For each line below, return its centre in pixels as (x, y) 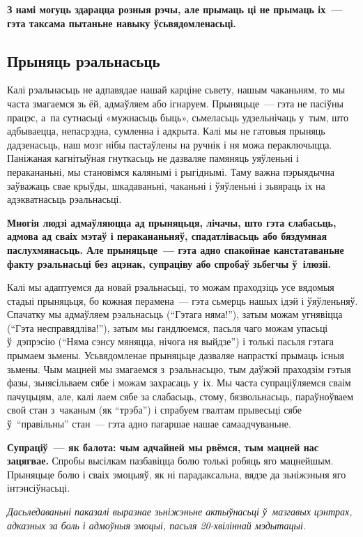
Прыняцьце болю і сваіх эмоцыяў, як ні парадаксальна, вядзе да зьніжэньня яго (177, 474)
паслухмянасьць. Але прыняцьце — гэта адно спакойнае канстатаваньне (176, 249)
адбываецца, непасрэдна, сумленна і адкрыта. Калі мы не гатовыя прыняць (166, 131)
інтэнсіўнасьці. (39, 488)
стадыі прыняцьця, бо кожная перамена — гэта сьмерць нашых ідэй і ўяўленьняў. (183, 300)
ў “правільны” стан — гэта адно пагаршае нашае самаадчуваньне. (149, 424)
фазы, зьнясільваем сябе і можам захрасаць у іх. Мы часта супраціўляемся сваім (179, 383)
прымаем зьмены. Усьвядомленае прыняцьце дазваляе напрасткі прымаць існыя (176, 355)
